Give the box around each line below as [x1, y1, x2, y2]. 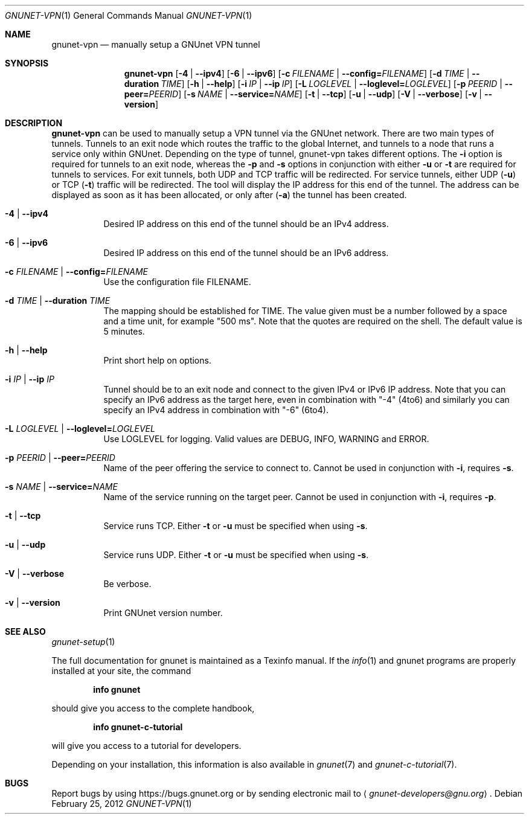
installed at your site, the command [51, 666, 191, 676]
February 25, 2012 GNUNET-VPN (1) [51, 798, 192, 809]
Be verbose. [103, 579, 152, 589]
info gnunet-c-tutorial [93, 722, 183, 732]
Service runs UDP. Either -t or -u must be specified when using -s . [103, 550, 369, 560]
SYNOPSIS [5, 58, 49, 68]
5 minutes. [103, 326, 145, 336]
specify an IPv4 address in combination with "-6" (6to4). [103, 405, 329, 415]
